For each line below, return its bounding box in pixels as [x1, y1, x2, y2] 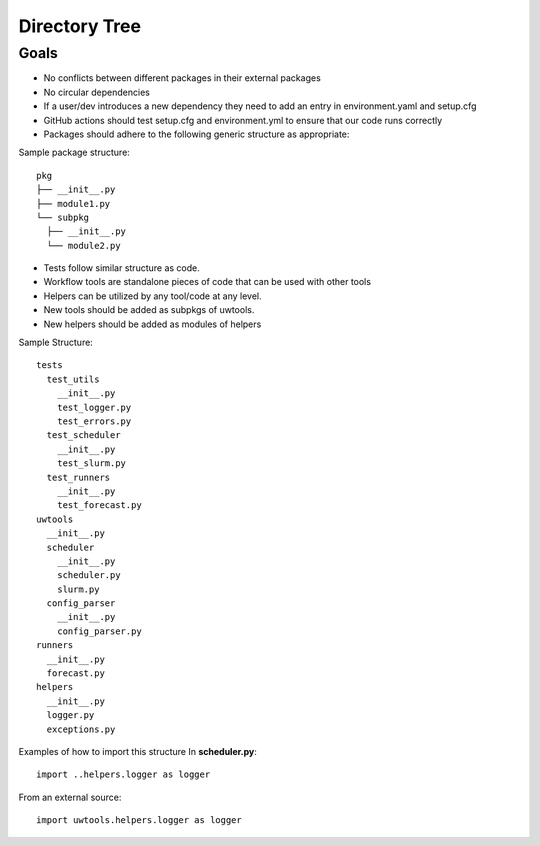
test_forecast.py [56, 500, 142, 511]
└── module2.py [46, 240, 121, 251]
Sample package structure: [18, 146, 130, 159]
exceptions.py [46, 723, 116, 735]
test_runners [46, 471, 111, 483]
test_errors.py [56, 415, 132, 427]
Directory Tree [18, 15, 142, 37]
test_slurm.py [56, 458, 127, 469]
